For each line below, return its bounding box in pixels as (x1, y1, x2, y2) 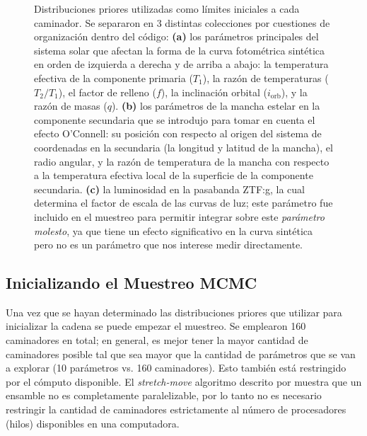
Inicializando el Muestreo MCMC (6, 272, 257, 294)
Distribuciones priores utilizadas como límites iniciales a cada (34, 1, 300, 16)
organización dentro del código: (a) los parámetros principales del (34, 29, 319, 44)
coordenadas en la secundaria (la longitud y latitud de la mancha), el (34, 139, 333, 154)
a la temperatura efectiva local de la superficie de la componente (34, 168, 313, 183)
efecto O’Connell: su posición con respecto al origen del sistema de (34, 126, 322, 141)
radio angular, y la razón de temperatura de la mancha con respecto (34, 154, 330, 168)
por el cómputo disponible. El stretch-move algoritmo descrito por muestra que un (6, 374, 362, 389)
